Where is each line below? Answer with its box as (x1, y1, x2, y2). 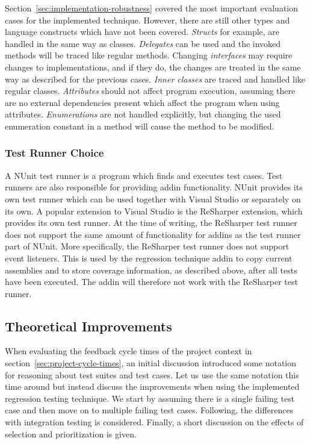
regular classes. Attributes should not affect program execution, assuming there (5, 84, 296, 97)
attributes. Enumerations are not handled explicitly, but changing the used (5, 108, 281, 120)
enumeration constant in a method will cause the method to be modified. (5, 119, 274, 132)
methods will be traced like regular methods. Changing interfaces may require (5, 49, 293, 61)
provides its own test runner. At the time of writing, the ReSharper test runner (5, 216, 297, 229)
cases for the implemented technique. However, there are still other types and (5, 13, 290, 26)
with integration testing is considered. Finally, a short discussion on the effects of (5, 416, 304, 428)
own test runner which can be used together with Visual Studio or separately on (5, 192, 301, 205)
